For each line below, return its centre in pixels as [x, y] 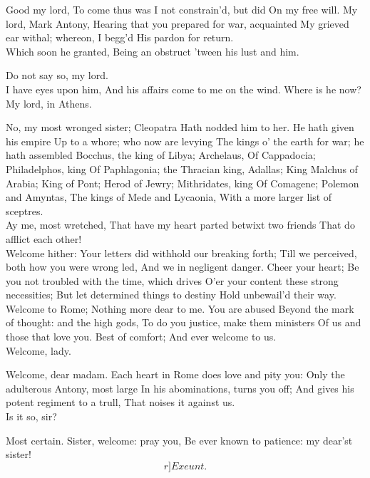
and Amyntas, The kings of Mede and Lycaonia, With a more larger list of [169, 197]
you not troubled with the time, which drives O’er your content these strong [172, 280]
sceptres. [25, 211]
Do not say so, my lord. [57, 75]
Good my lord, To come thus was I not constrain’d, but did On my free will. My [182, 9]
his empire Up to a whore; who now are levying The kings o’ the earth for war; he [185, 141]
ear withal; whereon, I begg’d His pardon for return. [120, 37]
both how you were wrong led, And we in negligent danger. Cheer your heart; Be [183, 267]
